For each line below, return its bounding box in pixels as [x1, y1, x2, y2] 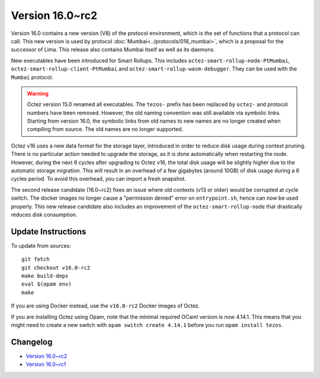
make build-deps [21, 273, 69, 280]
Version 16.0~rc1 [25, 361, 66, 368]
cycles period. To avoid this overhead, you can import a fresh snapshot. [11, 175, 187, 182]
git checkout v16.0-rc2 [21, 264, 91, 271]
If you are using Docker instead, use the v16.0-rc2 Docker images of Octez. [11, 302, 200, 309]
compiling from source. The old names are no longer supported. [27, 126, 184, 133]
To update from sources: [11, 242, 71, 249]
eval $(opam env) [21, 281, 72, 287]
